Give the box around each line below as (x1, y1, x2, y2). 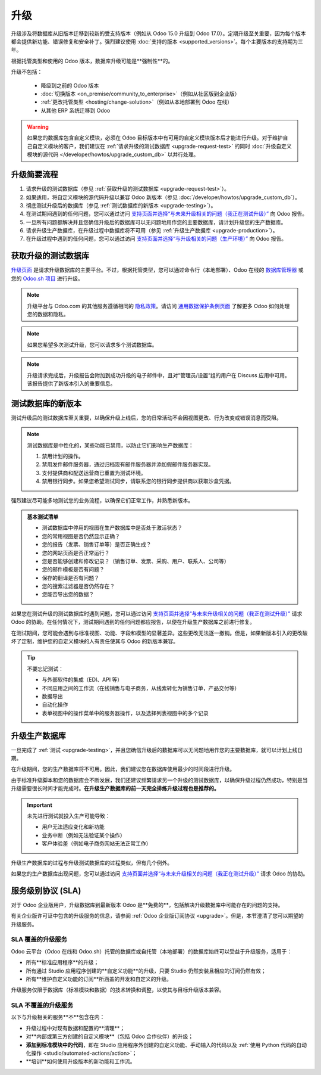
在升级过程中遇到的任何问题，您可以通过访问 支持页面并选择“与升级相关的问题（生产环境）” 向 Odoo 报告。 (26, 235, 287, 243)
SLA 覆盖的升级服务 (11, 936, 68, 944)
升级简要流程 (11, 170, 58, 180)
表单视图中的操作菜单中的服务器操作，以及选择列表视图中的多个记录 (42, 709, 209, 716)
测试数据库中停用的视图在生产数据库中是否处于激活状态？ (42, 524, 182, 532)
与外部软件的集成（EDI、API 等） (42, 676, 123, 683)
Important (27, 801, 53, 809)
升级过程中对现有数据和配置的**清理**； (26, 1024, 125, 1031)
